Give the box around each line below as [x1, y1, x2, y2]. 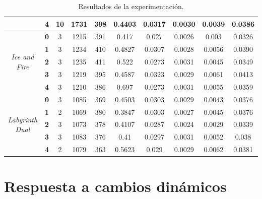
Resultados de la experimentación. [78, 1, 184, 11]
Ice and [11, 51, 34, 62]
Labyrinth [8, 114, 38, 124]
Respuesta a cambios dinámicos [4, 176, 227, 196]
